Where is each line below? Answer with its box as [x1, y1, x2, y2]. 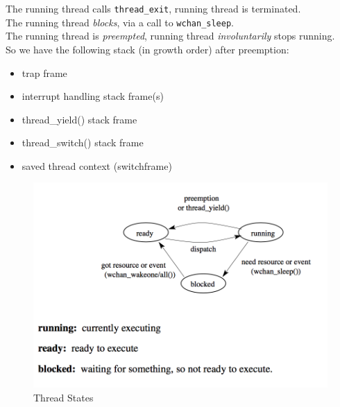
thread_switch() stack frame [22, 135, 144, 150]
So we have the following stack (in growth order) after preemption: [6, 42, 289, 56]
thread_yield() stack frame [22, 112, 137, 126]
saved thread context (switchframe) [22, 158, 172, 173]
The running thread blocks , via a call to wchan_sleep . [6, 15, 234, 29]
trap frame [22, 65, 67, 80]
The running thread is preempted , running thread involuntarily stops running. [6, 28, 335, 43]
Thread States [33, 390, 94, 404]
